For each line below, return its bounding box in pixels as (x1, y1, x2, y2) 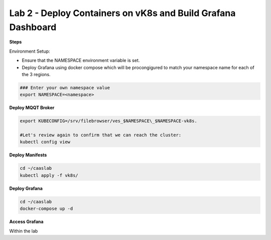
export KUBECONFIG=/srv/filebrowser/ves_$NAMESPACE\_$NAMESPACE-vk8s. (20, 118, 198, 124)
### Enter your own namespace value (20, 85, 110, 90)
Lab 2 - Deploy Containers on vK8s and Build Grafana (9, 8, 236, 19)
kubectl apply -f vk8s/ (20, 172, 79, 178)
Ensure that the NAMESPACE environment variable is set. (22, 58, 140, 64)
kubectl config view (20, 139, 70, 145)
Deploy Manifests (9, 152, 47, 158)
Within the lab (9, 228, 38, 234)
